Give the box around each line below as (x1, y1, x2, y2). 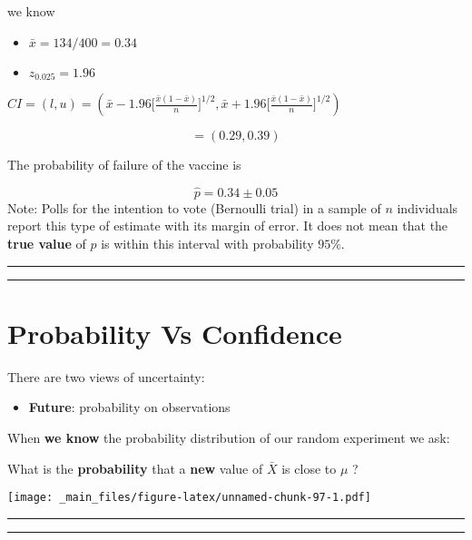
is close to (281, 458, 337, 477)
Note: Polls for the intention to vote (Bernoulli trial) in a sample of (7, 198, 381, 217)
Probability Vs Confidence (7, 314, 342, 351)
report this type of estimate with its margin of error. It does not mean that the (7, 216, 448, 235)
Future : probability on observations (28, 398, 231, 417)
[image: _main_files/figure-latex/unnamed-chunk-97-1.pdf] (7, 491, 371, 505)
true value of (7, 234, 86, 253)
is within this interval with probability (101, 234, 314, 253)
